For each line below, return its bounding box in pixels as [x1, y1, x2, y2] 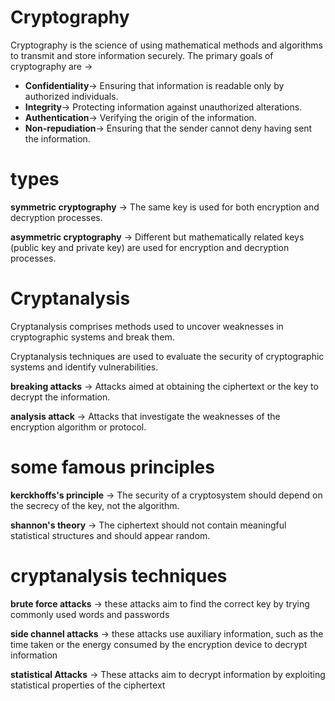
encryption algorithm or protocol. [10, 421, 147, 433]
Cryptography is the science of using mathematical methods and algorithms [10, 39, 323, 51]
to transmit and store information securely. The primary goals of [10, 49, 274, 61]
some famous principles [10, 456, 215, 478]
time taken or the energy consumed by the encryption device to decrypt [10, 638, 308, 650]
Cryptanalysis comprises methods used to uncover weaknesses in [10, 320, 284, 332]
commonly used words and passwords [10, 608, 170, 620]
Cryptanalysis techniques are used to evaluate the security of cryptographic [10, 350, 325, 362]
